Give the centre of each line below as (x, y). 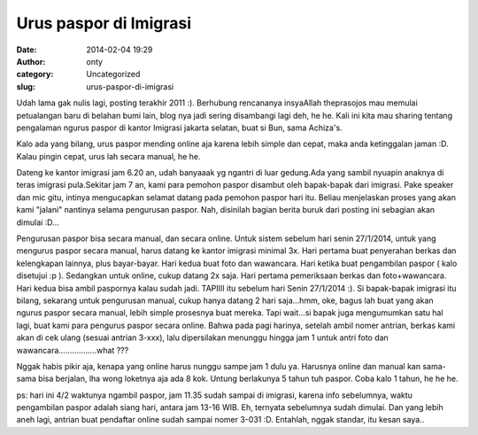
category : (35, 74)
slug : (26, 86)
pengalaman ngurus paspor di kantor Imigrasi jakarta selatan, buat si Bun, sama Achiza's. (179, 128)
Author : (31, 61)
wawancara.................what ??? (73, 350)
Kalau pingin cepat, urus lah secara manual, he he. (108, 156)
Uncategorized (113, 74)
